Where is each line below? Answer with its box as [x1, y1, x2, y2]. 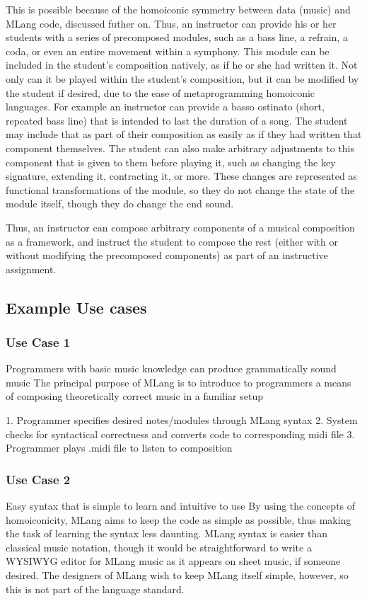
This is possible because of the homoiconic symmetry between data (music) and [6, 2, 351, 16]
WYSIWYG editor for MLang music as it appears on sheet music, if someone [6, 554, 341, 568]
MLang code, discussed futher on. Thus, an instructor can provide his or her [6, 16, 337, 30]
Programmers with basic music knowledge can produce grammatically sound [6, 361, 337, 376]
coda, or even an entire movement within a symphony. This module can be [6, 43, 330, 58]
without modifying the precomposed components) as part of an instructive [6, 248, 328, 263]
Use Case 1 [6, 333, 71, 350]
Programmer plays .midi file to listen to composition [6, 440, 233, 455]
